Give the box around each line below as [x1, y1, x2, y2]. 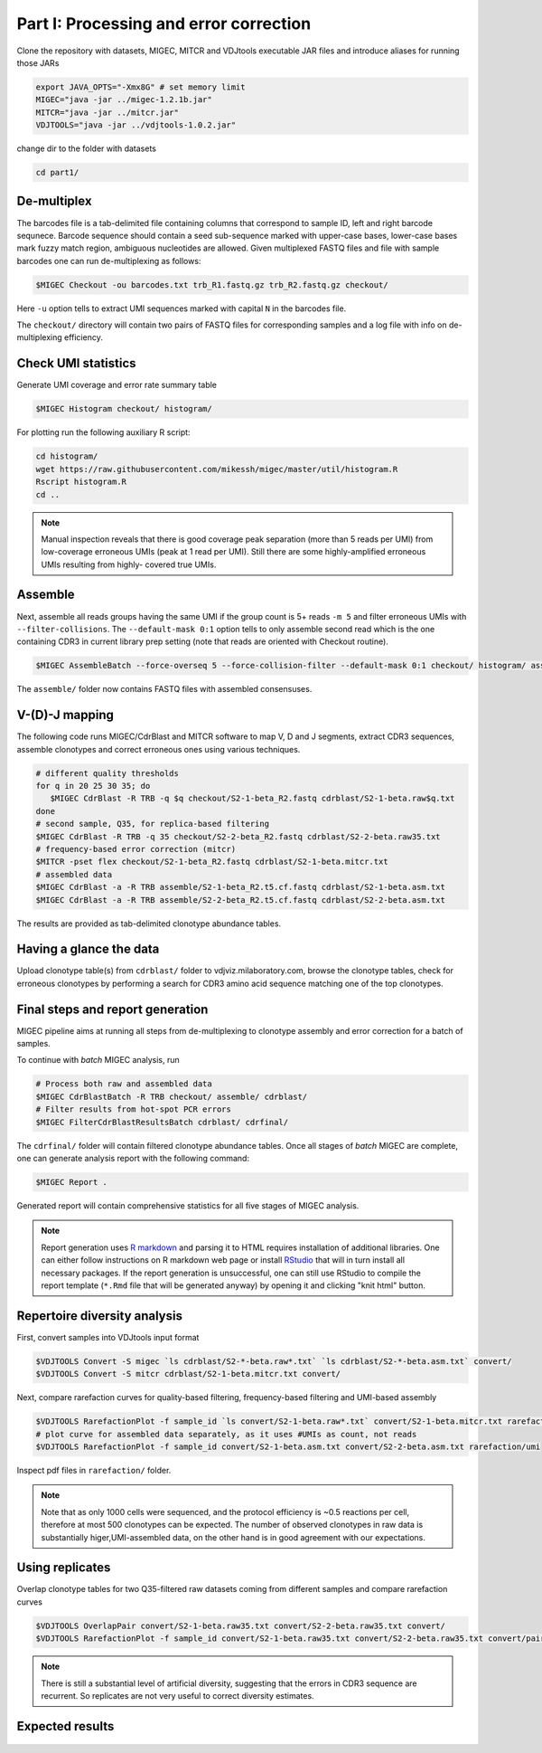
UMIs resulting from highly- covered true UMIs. [41, 559, 217, 570]
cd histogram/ [35, 451, 98, 461]
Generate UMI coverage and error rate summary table [16, 380, 217, 391]
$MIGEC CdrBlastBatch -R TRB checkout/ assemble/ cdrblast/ [35, 1091, 308, 1102]
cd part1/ [35, 167, 79, 178]
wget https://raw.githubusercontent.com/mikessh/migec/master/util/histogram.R [35, 464, 398, 474]
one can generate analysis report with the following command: [16, 1153, 250, 1164]
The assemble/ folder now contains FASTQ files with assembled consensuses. [16, 684, 313, 695]
